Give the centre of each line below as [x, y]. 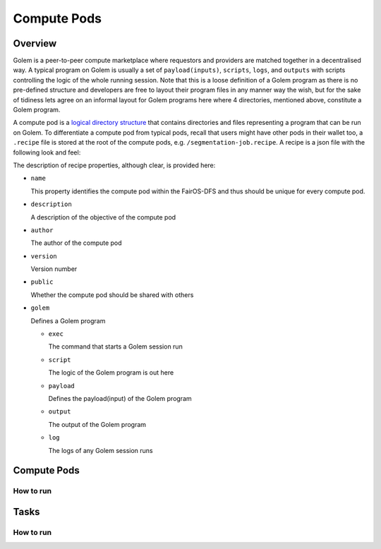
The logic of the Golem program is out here [111, 373]
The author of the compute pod [77, 243]
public [42, 282]
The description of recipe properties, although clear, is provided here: [114, 165]
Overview [35, 43]
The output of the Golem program [97, 424]
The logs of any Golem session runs [101, 450]
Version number [54, 269]
